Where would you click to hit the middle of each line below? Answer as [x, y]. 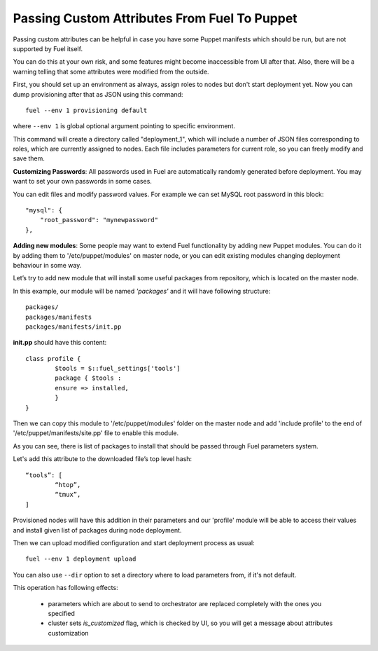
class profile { [53, 358]
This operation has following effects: [65, 588]
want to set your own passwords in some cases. [82, 181]
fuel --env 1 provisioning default [86, 110]
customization [68, 633]
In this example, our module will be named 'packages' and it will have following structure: [142, 291]
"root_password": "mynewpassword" [99, 220]
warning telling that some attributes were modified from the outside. [111, 71]
